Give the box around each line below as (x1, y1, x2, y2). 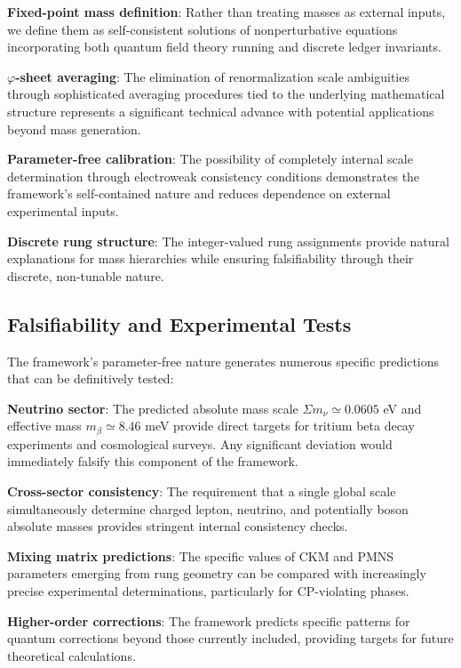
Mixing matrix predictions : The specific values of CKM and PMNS (7, 546, 394, 565)
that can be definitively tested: (7, 369, 174, 388)
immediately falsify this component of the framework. (7, 452, 298, 471)
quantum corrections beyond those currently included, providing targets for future (7, 629, 454, 648)
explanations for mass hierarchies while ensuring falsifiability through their (7, 249, 414, 268)
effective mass (7, 416, 82, 435)
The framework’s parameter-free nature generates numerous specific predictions (7, 351, 440, 370)
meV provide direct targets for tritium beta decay (145, 416, 415, 435)
